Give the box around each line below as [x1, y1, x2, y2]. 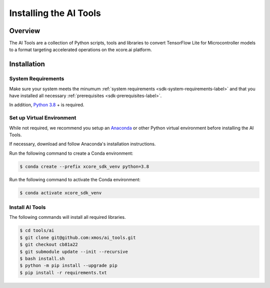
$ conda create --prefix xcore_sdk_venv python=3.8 [19, 163, 149, 169]
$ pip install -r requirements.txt [19, 269, 107, 275]
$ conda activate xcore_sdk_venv [19, 190, 102, 195]
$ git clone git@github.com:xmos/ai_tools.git [19, 234, 136, 240]
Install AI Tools [9, 204, 46, 211]
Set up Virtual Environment [9, 114, 76, 121]
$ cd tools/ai [19, 228, 54, 233]
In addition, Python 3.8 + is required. [9, 102, 84, 108]
